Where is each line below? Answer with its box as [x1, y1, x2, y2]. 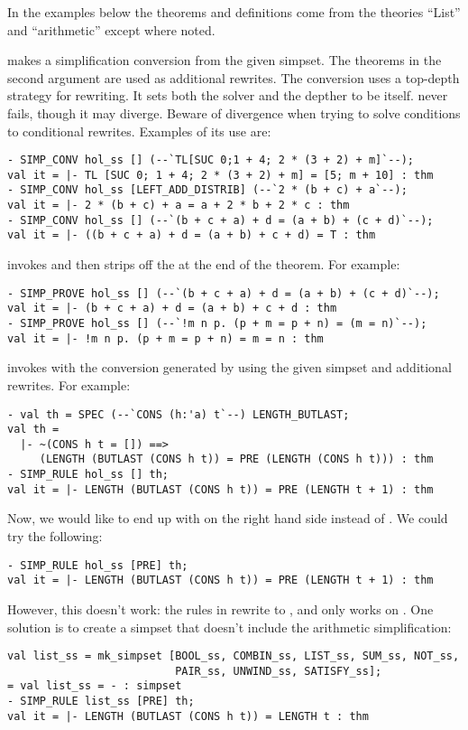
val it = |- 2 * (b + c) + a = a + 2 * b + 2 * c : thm [7, 199, 350, 212]
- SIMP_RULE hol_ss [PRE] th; [7, 558, 188, 572]
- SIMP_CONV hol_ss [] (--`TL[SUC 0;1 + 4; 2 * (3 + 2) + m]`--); [7, 154, 415, 167]
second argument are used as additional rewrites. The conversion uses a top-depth [7, 68, 460, 87]
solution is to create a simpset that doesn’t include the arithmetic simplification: [7, 617, 452, 636]
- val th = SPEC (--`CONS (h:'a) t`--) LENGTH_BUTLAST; [7, 407, 350, 421]
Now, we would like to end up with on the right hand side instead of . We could [7, 509, 448, 528]
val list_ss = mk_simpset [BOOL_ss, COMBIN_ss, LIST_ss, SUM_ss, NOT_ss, [7, 650, 460, 663]
